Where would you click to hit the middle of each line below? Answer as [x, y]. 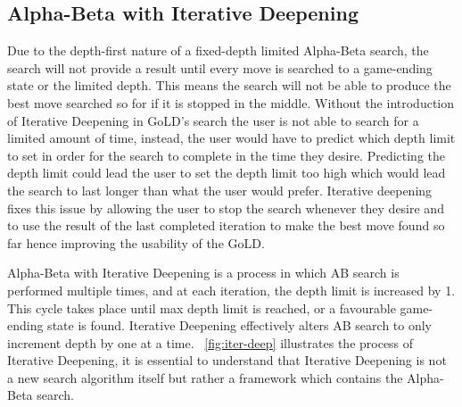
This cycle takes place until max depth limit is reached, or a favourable [202, 307]
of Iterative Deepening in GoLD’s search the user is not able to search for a [213, 120]
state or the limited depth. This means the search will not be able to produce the [229, 85]
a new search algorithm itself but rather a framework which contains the [205, 377]
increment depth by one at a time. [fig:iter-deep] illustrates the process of [210, 342]
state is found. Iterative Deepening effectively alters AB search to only [239, 325]
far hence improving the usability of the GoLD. [136, 242]
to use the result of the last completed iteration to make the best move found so [226, 225]
